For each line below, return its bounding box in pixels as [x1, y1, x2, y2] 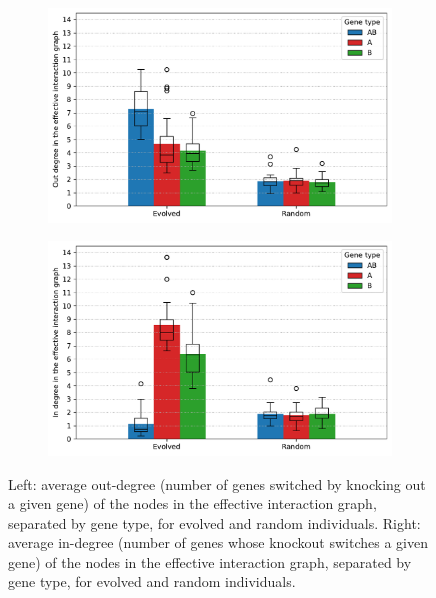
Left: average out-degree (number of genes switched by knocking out [8, 473, 426, 494]
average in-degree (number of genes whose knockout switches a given [8, 532, 428, 553]
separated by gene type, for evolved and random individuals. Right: [8, 512, 421, 533]
